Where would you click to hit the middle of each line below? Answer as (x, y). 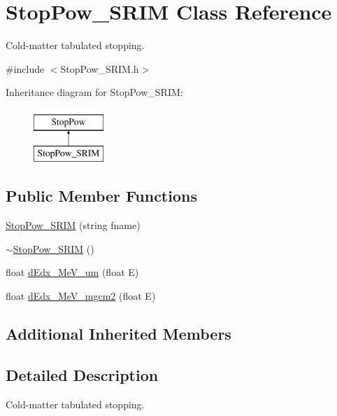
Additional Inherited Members (119, 334)
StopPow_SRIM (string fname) (73, 225)
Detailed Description (82, 374)
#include (25, 68)
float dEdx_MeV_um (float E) (72, 272)
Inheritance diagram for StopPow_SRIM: (94, 92)
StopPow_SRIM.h (100, 68)
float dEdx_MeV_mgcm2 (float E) (81, 296)
